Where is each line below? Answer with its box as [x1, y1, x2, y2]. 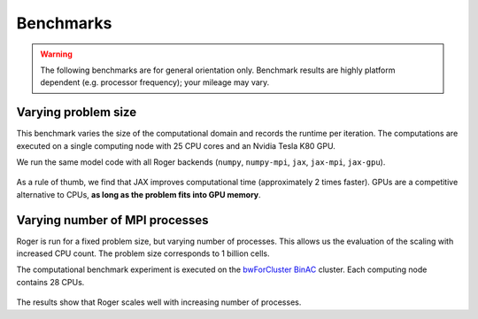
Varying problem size [16, 105, 137, 120]
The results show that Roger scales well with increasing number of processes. [16, 297, 302, 307]
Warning [40, 49, 73, 59]
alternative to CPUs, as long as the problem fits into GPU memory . [16, 189, 261, 199]
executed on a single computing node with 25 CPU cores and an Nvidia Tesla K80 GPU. [16, 140, 335, 151]
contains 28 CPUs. [16, 276, 85, 287]
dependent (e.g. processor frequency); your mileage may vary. [40, 77, 270, 88]
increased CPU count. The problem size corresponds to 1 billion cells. [16, 248, 270, 259]
